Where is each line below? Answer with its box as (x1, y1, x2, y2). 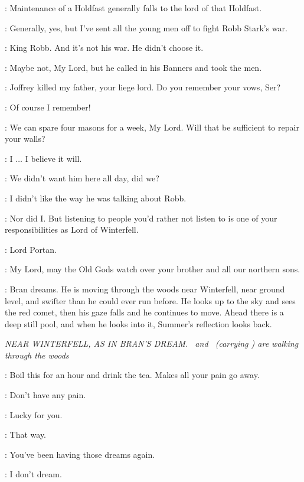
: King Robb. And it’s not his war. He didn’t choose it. (5, 41, 204, 54)
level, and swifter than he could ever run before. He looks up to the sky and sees (5, 294, 296, 307)
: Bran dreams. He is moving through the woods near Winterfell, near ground (5, 282, 285, 295)
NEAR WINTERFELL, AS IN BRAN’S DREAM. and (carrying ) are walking (5, 337, 299, 350)
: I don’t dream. (5, 468, 62, 480)
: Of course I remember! (5, 100, 91, 113)
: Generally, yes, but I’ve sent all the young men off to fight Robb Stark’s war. (5, 21, 287, 34)
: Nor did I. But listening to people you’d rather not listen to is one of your (5, 211, 277, 224)
